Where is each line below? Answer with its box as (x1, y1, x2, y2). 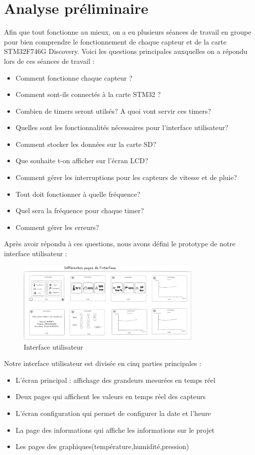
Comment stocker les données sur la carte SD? (15, 138, 156, 149)
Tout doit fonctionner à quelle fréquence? (15, 188, 140, 199)
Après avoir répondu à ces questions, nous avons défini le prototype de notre (4, 238, 236, 249)
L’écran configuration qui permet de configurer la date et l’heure (15, 408, 211, 418)
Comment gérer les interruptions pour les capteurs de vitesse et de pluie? (15, 172, 237, 182)
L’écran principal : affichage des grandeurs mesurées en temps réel (15, 374, 215, 385)
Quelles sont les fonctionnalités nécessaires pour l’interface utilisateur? (15, 122, 228, 133)
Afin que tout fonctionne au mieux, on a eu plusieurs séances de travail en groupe (4, 27, 252, 37)
